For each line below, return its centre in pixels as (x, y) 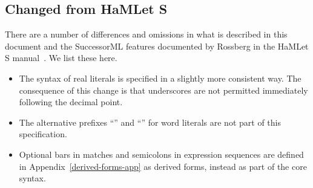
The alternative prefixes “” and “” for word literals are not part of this (150, 122)
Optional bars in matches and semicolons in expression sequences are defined (161, 154)
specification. (43, 134)
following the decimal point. (71, 102)
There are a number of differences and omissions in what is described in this (146, 34)
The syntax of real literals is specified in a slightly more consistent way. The (160, 78)
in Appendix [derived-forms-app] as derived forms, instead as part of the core (163, 166)
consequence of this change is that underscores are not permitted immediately (163, 90)
